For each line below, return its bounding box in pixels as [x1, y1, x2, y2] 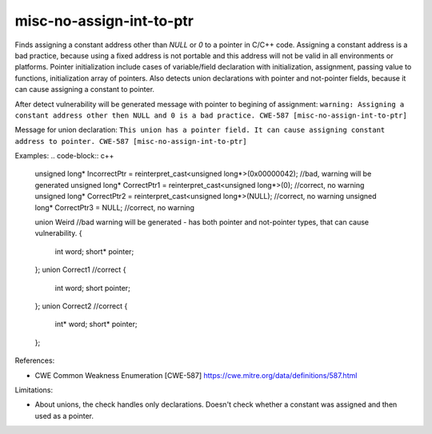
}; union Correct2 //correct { [34, 301, 128, 311]
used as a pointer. [34, 411, 94, 420]
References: [14, 356, 55, 365]
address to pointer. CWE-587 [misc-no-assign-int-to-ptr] [14, 137, 247, 145]
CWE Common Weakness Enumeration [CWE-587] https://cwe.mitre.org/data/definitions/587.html [34, 370, 358, 380]
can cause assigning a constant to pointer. [14, 85, 155, 94]
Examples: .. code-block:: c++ [14, 151, 114, 161]
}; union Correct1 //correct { [34, 265, 126, 275]
